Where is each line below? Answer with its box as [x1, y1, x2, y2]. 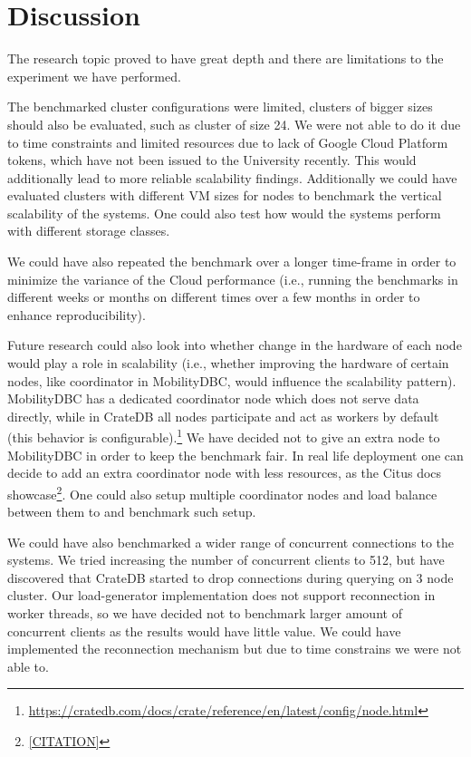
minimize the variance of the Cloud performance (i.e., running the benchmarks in [7, 269, 458, 288]
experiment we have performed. [7, 66, 181, 85]
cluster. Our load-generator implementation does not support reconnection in [7, 586, 436, 605]
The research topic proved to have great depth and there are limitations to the [7, 49, 444, 68]
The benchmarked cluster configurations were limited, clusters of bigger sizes [7, 97, 433, 116]
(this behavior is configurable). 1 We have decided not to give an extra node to [7, 425, 440, 447]
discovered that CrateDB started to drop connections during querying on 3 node [7, 568, 454, 587]
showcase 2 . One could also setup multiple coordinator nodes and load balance [7, 481, 437, 503]
